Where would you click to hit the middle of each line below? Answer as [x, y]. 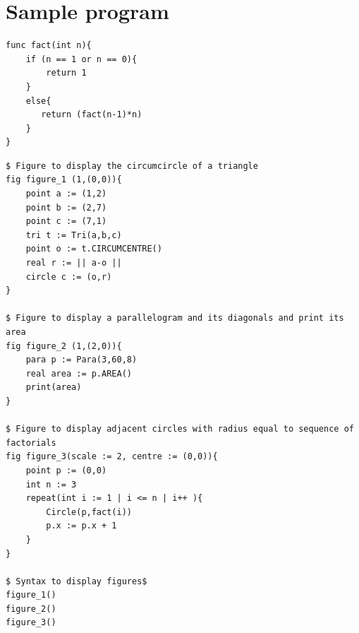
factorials [31, 443]
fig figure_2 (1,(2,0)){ [64, 346]
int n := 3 [51, 484]
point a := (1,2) [66, 194]
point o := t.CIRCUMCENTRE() [94, 249]
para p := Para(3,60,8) [81, 360]
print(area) [54, 388]
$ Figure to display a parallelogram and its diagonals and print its [175, 318]
